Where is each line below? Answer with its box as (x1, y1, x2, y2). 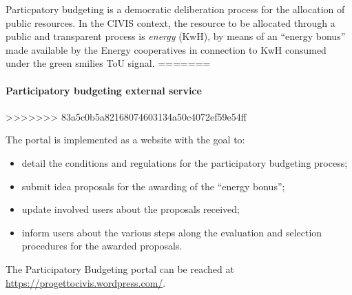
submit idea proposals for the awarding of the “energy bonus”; (21, 179, 285, 193)
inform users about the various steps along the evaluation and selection (21, 225, 322, 239)
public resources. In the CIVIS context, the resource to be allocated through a (6, 15, 335, 30)
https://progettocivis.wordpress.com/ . (6, 275, 166, 289)
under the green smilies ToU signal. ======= (6, 56, 211, 70)
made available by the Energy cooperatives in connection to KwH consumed (6, 42, 327, 57)
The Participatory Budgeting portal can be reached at (6, 261, 234, 276)
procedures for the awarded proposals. (21, 238, 183, 253)
